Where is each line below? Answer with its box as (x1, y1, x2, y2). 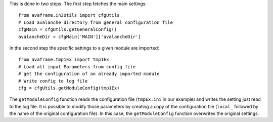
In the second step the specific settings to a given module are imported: (9, 45, 159, 51)
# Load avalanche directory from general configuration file (18, 19, 173, 25)
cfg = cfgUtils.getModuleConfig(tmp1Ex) (18, 85, 120, 91)
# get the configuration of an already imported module (18, 71, 160, 77)
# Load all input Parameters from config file (18, 64, 136, 69)
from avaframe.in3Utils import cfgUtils (18, 13, 120, 18)
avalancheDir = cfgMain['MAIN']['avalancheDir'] (18, 33, 141, 39)
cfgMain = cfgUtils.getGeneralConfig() (18, 27, 117, 32)
